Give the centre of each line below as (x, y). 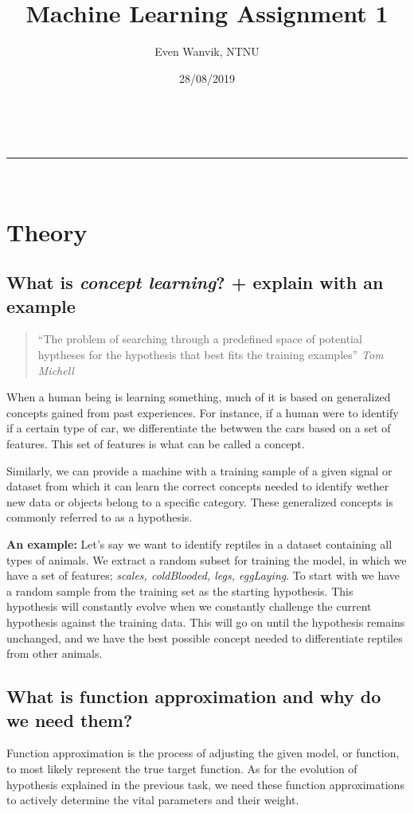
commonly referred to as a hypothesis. (100, 517)
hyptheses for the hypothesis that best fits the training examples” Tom (211, 355)
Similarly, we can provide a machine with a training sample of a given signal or (199, 470)
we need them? (70, 719)
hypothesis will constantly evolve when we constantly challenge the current (189, 606)
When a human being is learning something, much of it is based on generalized (199, 397)
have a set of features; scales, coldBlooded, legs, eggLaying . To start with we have (203, 575)
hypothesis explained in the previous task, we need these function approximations (205, 784)
